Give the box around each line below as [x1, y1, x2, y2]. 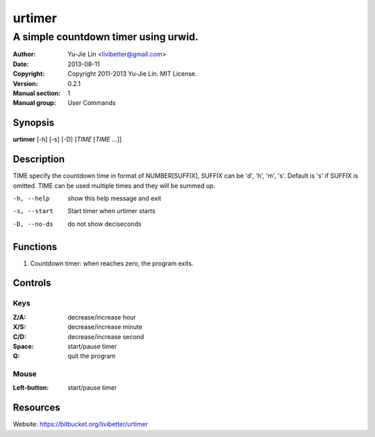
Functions [12, 240, 58, 253]
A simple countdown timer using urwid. [12, 31, 199, 43]
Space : [12, 342, 34, 350]
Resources [12, 402, 60, 413]
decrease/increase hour [67, 313, 137, 321]
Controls [12, 277, 51, 289]
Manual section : [12, 89, 61, 97]
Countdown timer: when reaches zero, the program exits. [30, 259, 194, 267]
